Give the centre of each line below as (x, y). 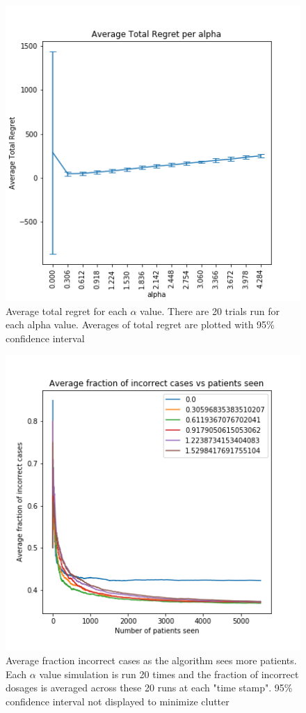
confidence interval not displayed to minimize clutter (118, 701)
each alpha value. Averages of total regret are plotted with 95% (140, 324)
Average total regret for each (66, 310)
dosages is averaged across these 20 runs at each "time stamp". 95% (149, 688)
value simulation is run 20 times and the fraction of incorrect (169, 674)
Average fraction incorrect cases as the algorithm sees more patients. (151, 660)
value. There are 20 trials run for (210, 310)
